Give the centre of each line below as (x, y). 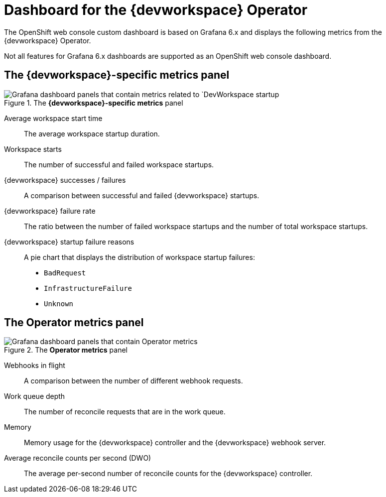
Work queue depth (35, 396)
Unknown (59, 304)
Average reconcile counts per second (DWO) (78, 458)
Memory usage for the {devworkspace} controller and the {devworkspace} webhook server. (175, 443)
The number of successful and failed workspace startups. (119, 164)
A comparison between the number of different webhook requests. (133, 381)
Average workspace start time (53, 118)
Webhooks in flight (35, 366)
